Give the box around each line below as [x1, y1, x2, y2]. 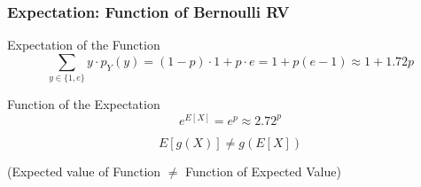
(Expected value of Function [7, 161, 161, 180]
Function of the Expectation [7, 95, 160, 113]
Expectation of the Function [7, 35, 160, 54]
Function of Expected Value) [185, 161, 341, 180]
